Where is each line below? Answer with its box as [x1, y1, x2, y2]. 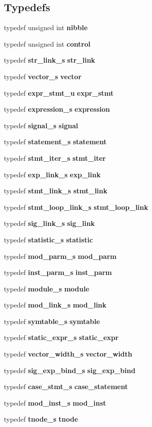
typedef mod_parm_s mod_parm [4, 251, 117, 261]
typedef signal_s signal [4, 120, 78, 130]
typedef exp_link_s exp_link [4, 169, 101, 179]
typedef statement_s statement [4, 137, 107, 147]
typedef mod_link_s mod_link [4, 300, 106, 310]
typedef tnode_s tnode [4, 414, 78, 424]
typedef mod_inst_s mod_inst [4, 397, 106, 408]
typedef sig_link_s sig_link [4, 218, 95, 228]
